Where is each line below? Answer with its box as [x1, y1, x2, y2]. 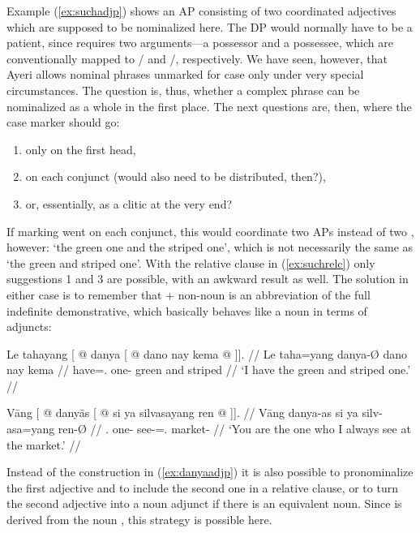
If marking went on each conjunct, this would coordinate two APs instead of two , [6, 222, 414, 239]
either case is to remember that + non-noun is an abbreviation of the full [6, 286, 371, 303]
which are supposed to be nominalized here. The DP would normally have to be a [6, 18, 413, 35]
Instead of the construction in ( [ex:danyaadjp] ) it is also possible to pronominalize [6, 463, 414, 480]
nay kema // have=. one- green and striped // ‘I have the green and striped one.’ [6, 361, 411, 378]
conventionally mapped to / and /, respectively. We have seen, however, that [6, 49, 388, 67]
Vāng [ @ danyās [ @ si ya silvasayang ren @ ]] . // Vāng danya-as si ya [6, 404, 358, 421]
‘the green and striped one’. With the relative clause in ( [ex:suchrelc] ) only [6, 254, 375, 271]
